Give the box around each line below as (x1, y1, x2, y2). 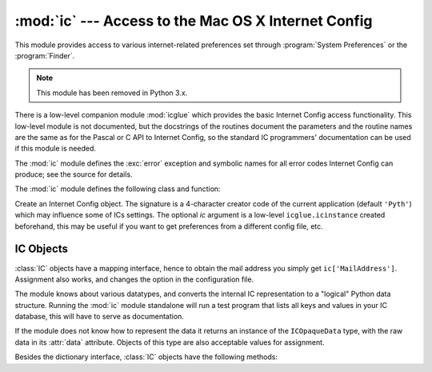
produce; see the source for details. (14, 170, 133, 179)
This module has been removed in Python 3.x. (36, 88, 188, 98)
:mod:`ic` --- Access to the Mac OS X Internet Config (14, 12, 373, 30)
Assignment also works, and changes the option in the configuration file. (14, 274, 254, 284)
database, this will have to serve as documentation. (14, 312, 184, 322)
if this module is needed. (14, 144, 96, 154)
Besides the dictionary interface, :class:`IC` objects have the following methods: (14, 352, 278, 362)
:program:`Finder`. (14, 50, 75, 60)
